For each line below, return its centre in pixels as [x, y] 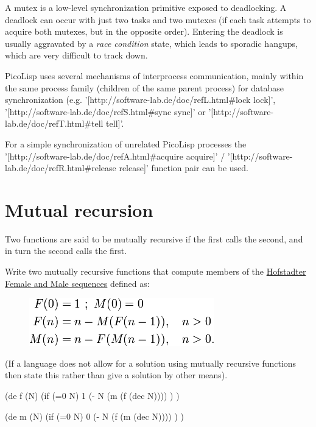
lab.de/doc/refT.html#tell [54, 123]
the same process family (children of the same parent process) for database [145, 87]
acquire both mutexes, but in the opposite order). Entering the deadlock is [144, 31]
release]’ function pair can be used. [184, 168]
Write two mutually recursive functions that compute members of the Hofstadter [156, 271]
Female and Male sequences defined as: [77, 283]
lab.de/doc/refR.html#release [61, 168]
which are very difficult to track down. [76, 55]
